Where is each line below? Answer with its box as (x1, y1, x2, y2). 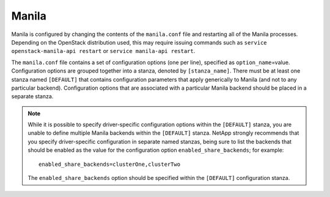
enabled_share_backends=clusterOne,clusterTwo (38, 160, 180, 168)
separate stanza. (11, 93, 54, 100)
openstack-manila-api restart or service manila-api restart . (11, 48, 196, 55)
